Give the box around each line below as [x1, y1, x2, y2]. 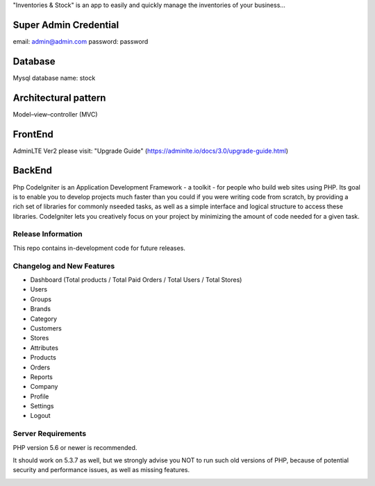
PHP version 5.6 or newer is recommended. [12, 443, 137, 451]
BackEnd [12, 165, 52, 176]
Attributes [30, 344, 59, 352]
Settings [30, 402, 54, 410]
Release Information [12, 229, 83, 239]
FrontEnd [12, 128, 53, 140]
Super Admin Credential [12, 19, 119, 31]
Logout [30, 412, 51, 420]
